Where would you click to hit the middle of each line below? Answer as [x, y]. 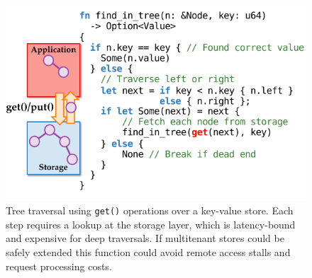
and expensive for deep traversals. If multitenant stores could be [145, 238]
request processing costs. [59, 266]
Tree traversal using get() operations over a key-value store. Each [150, 210]
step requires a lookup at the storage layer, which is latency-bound [151, 224]
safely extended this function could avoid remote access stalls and [148, 252]
